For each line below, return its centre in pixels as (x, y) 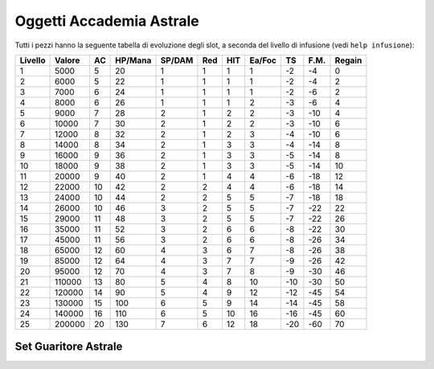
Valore (67, 60)
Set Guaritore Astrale (69, 347)
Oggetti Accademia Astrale (107, 21)
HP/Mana (133, 60)
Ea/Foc (263, 60)
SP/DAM (177, 60)
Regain (348, 60)
